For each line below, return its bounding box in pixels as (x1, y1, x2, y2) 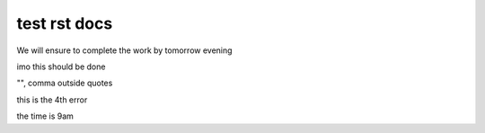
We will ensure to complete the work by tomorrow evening (16, 45, 233, 56)
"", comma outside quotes (16, 77, 113, 89)
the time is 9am (16, 111, 74, 121)
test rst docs (16, 13, 113, 33)
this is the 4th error (16, 94, 88, 105)
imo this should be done (16, 61, 106, 72)
